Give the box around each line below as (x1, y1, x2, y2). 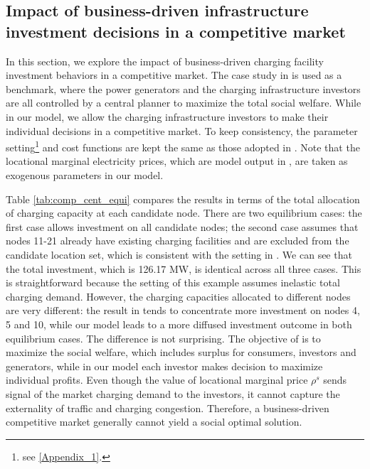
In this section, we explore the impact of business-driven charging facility (6, 53, 324, 68)
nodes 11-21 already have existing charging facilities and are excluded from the (6, 233, 349, 248)
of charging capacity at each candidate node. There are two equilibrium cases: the (6, 205, 362, 220)
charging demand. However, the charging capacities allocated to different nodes (6, 289, 351, 303)
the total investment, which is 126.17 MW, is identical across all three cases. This (6, 261, 361, 276)
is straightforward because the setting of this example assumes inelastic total (6, 275, 340, 290)
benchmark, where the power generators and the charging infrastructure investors (6, 81, 361, 96)
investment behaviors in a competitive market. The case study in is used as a (6, 68, 342, 82)
